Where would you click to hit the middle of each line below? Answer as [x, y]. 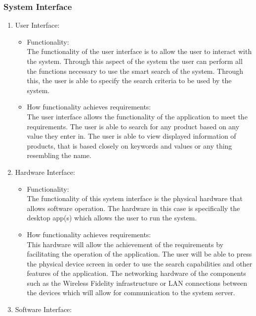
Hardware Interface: [45, 172]
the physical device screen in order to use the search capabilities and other [140, 263]
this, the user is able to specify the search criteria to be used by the [129, 80]
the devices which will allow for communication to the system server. [131, 292]
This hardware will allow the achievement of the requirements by [125, 244]
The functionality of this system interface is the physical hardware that [135, 198]
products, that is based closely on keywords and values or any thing [129, 145]
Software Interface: [43, 309]
